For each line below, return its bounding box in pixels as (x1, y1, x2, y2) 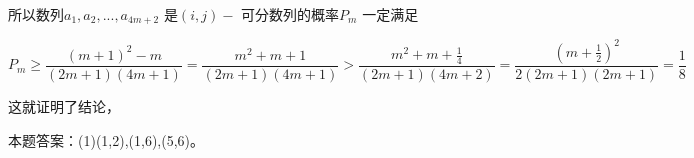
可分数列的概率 (241, 4, 340, 24)
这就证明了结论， (8, 95, 120, 116)
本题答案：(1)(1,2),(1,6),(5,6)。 (8, 129, 205, 150)
